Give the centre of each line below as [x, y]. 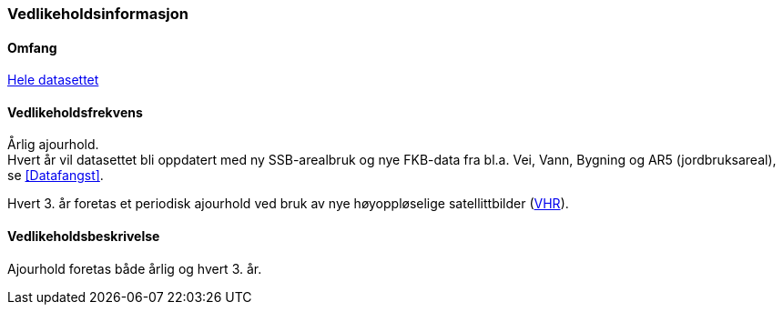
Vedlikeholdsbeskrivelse [84, 237]
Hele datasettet [53, 80]
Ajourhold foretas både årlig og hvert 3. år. [135, 268]
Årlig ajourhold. [53, 145]
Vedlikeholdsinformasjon [98, 14]
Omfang [32, 47]
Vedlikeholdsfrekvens [75, 112]
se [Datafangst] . [56, 176]
